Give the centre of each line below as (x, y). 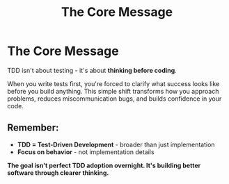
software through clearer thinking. (58, 173)
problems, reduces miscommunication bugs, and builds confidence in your (114, 99)
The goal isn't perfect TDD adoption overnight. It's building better (104, 165)
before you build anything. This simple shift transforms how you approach (113, 91)
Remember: (33, 128)
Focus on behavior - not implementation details (86, 152)
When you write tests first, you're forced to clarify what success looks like (113, 83)
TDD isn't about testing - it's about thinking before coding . (92, 70)
